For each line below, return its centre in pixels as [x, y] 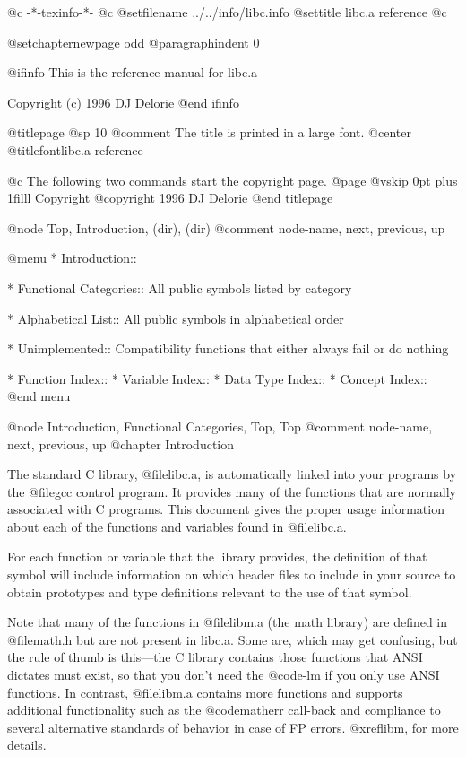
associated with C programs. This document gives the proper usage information [226, 509]
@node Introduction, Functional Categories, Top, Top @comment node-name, [220, 426]
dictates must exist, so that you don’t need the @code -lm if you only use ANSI [224, 675]
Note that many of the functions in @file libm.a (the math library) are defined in [228, 622]
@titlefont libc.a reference [75, 149]
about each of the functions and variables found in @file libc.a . [177, 526]
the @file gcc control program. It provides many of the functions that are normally [232, 491]
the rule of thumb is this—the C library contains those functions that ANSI [215, 657]
